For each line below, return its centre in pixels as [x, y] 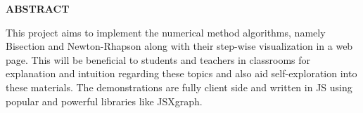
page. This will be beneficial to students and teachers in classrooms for [158, 59]
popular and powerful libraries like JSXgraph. [104, 101]
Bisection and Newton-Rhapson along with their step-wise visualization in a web [179, 46]
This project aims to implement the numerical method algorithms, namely [166, 32]
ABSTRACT [38, 8]
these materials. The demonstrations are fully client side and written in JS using [179, 87]
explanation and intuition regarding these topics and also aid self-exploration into [181, 73]
